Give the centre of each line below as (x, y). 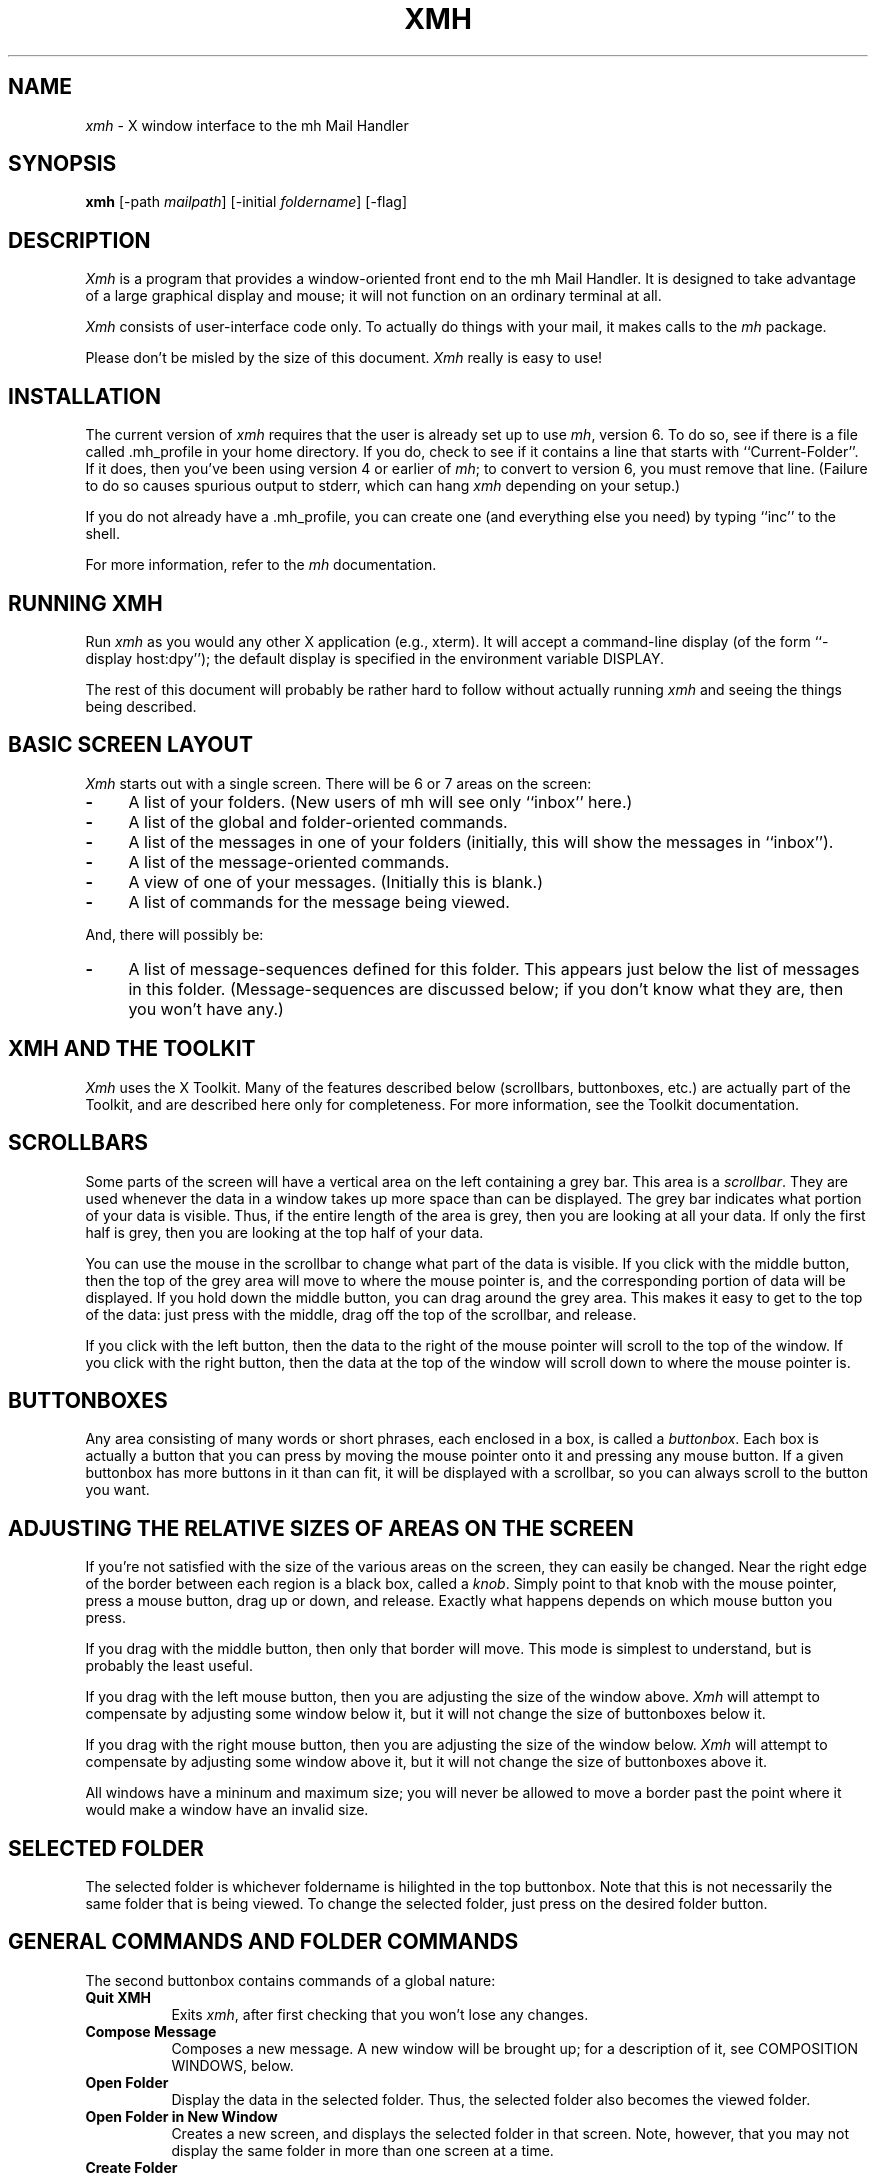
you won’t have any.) (206, 1008)
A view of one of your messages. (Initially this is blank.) (336, 881)
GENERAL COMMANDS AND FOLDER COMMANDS (263, 1942)
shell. (103, 534)
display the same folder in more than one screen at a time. (362, 2150)
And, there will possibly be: (174, 934)
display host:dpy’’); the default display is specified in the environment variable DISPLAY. (375, 658)
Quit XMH (118, 1997)
